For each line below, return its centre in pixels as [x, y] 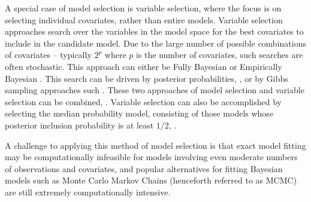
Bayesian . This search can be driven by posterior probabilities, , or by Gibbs [147, 78]
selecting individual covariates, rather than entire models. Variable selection [144, 19]
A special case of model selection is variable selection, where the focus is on [143, 8]
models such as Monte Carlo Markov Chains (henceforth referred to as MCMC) [151, 180]
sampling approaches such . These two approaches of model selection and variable [155, 90]
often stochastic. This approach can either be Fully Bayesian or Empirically [144, 66]
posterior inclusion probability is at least [79, 125]
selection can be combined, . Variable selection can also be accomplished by [143, 101]
